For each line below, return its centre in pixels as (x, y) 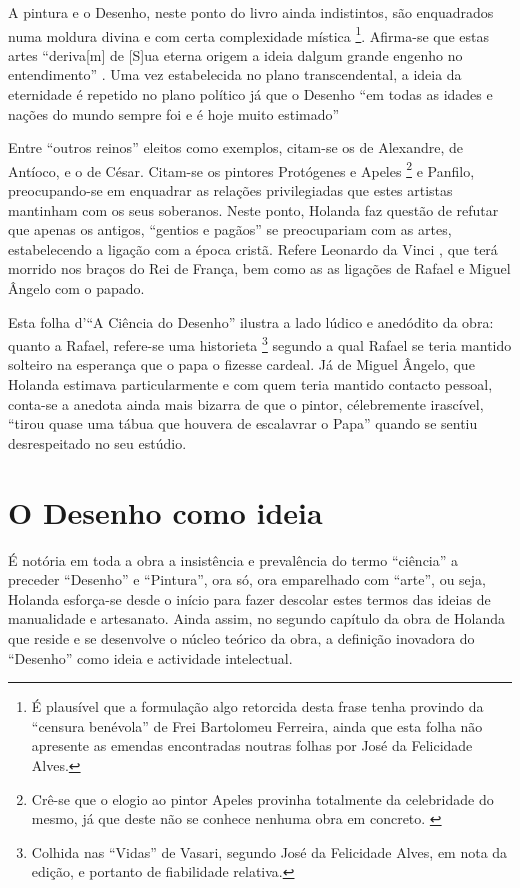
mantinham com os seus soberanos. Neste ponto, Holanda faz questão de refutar (253, 209)
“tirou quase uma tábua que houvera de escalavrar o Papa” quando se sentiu (243, 423)
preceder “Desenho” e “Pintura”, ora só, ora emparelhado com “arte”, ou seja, (247, 579)
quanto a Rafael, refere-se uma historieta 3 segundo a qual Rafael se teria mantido (260, 343)
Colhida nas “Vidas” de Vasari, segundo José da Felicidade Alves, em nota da (269, 851)
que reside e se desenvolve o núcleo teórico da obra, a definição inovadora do (241, 637)
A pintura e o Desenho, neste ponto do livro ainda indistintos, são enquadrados (251, 12)
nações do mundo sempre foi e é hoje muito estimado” (174, 113)
